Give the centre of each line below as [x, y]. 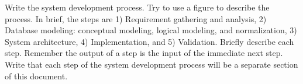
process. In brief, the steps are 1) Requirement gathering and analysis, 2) [136, 18]
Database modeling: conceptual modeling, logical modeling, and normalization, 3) [151, 30]
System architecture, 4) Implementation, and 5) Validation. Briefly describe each [149, 41]
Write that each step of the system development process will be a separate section [151, 64]
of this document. [36, 76]
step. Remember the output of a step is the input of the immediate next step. [144, 53]
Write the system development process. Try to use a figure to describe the [137, 7]
